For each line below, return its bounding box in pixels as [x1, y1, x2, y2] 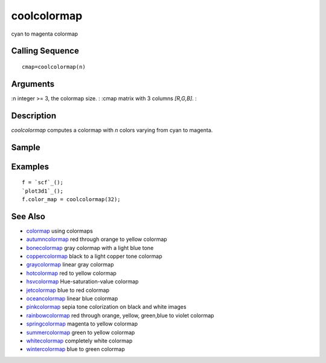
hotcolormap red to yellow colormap [26, 269, 117, 277]
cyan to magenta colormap [11, 30, 78, 37]
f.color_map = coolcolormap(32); [22, 196, 121, 202]
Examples [11, 161, 50, 172]
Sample [11, 142, 40, 152]
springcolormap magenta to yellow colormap [26, 320, 138, 327]
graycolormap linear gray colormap [26, 261, 114, 268]
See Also [11, 211, 45, 222]
